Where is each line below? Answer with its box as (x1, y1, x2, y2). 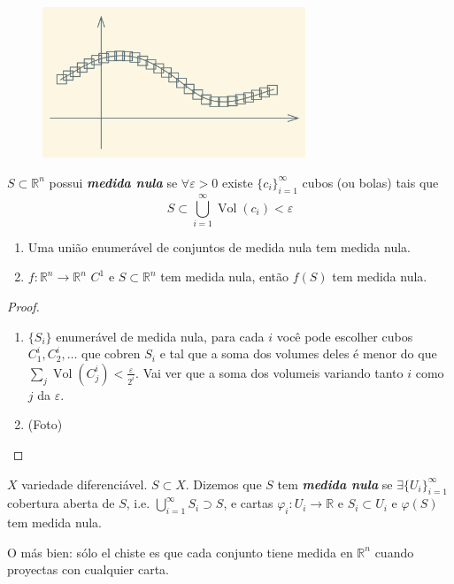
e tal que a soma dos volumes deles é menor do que (159, 344, 437, 363)
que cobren (81, 344, 141, 363)
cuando (374, 542, 414, 561)
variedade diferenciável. (21, 474, 148, 493)
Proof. (7, 297, 40, 316)
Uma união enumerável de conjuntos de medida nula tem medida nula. (27, 237, 411, 256)
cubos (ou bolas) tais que (302, 173, 439, 191)
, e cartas (223, 494, 273, 512)
